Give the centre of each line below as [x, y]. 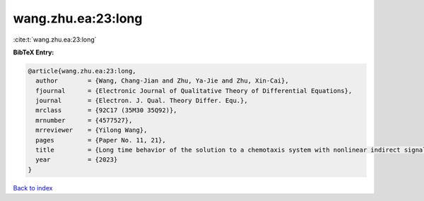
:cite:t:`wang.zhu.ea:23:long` [55, 39]
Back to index [33, 188]
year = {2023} [77, 160]
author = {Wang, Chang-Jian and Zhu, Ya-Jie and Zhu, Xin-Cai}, [162, 81]
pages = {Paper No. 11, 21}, [101, 140]
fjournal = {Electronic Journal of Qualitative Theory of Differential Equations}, [194, 91]
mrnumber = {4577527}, [84, 120]
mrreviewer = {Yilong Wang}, [92, 130]
